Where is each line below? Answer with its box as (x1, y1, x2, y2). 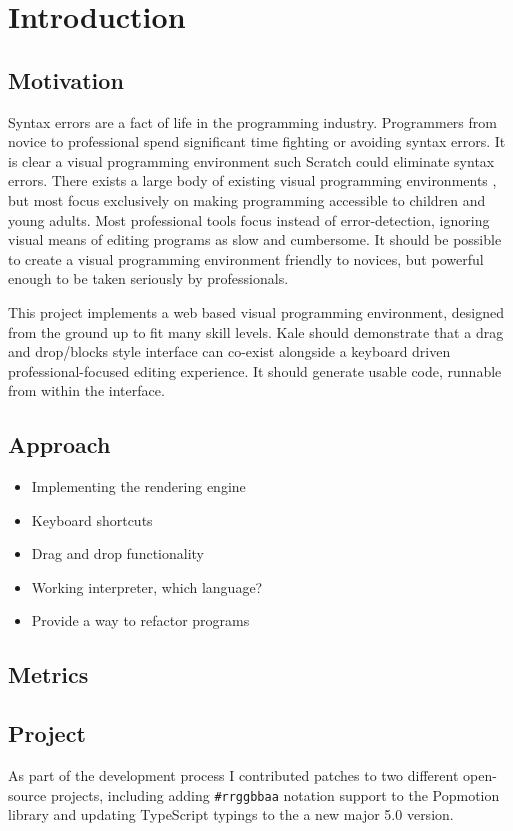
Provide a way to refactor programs (31, 610, 250, 631)
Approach (8, 429, 111, 460)
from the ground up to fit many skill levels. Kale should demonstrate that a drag (8, 321, 504, 342)
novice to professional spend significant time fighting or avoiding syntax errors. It (8, 131, 506, 152)
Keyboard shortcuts (31, 509, 153, 530)
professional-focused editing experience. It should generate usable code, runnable (8, 360, 502, 381)
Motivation (8, 64, 124, 95)
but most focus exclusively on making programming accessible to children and (8, 189, 486, 210)
